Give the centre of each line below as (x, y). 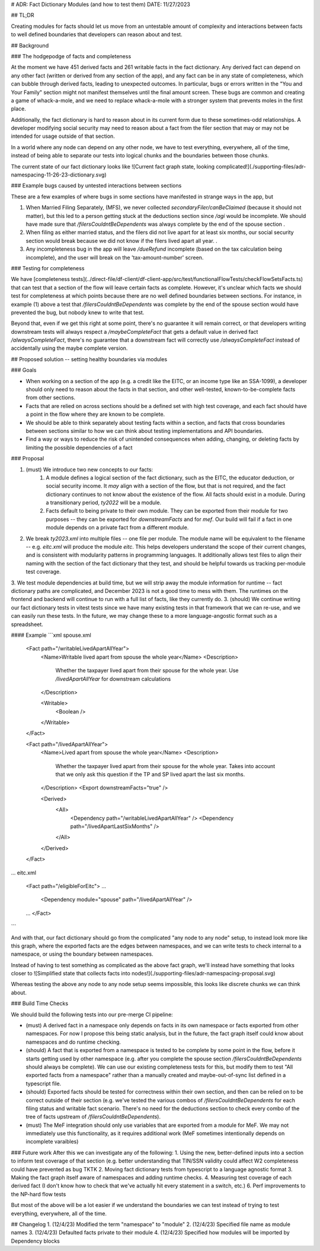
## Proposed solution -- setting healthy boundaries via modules (89, 359)
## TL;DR (23, 15)
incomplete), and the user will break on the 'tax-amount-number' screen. (115, 257)
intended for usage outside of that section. (63, 136)
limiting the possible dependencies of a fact (79, 447)
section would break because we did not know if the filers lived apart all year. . (121, 241)
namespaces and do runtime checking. (73, 1042)
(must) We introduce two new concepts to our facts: (89, 469)
